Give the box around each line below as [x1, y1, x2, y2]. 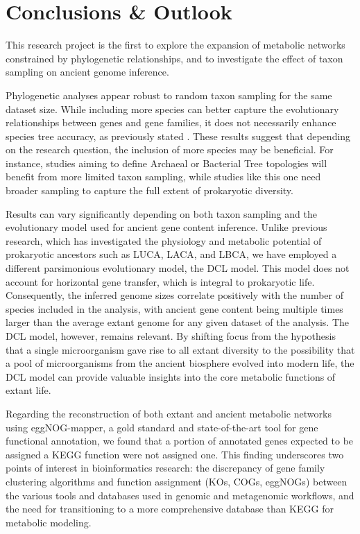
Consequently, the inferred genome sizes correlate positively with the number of [6, 288, 343, 302]
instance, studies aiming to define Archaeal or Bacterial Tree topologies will [6, 155, 327, 170]
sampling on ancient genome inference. [6, 64, 169, 79]
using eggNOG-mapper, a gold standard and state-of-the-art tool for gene [6, 420, 318, 434]
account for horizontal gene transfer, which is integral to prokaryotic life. [6, 274, 315, 288]
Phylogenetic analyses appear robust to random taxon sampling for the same [6, 87, 332, 102]
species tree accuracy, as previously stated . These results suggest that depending [6, 128, 351, 143]
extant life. [6, 383, 51, 397]
